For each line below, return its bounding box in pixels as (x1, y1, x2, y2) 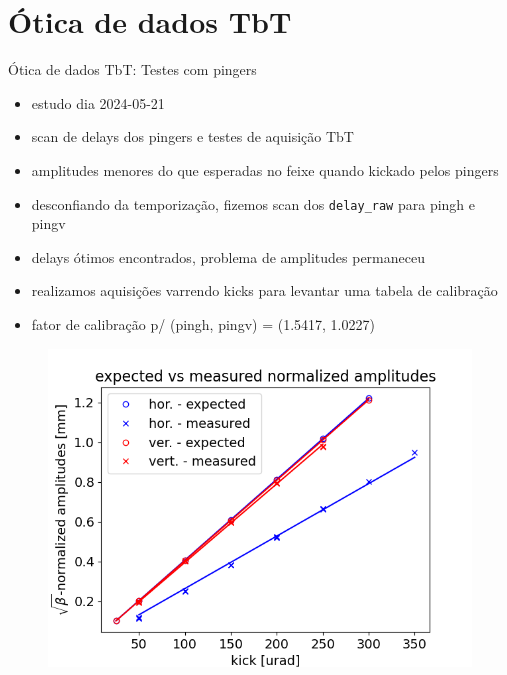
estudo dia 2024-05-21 (31, 92, 165, 113)
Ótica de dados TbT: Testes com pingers (8, 59, 257, 80)
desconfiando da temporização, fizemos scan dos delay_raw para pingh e (31, 193, 475, 214)
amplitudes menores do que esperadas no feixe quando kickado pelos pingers (31, 159, 499, 180)
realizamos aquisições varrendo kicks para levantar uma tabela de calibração (31, 280, 498, 301)
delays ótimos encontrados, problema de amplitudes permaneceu (31, 246, 425, 267)
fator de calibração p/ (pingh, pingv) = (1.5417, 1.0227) (31, 313, 375, 334)
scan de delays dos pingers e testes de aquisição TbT (31, 126, 354, 147)
